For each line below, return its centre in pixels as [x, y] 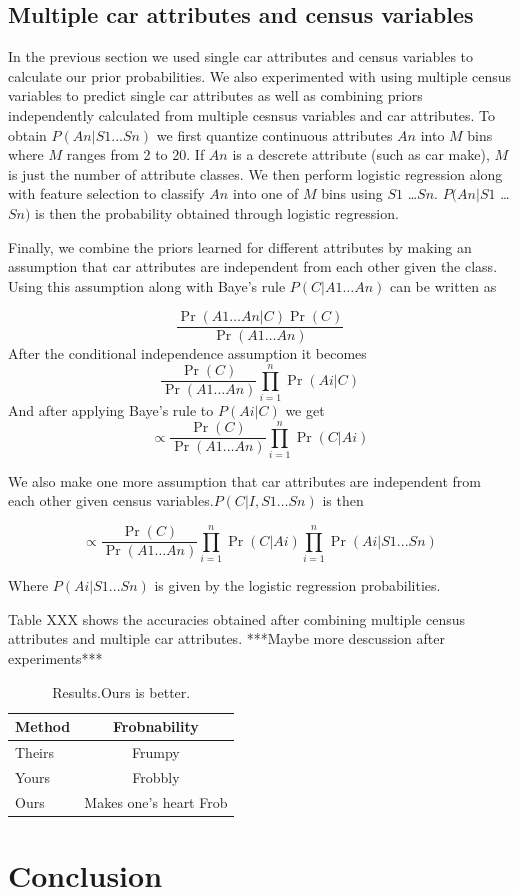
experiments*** [55, 657]
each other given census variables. [111, 500]
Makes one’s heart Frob [156, 801]
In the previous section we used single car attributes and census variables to [241, 56]
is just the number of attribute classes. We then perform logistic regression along [255, 173]
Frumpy [156, 751]
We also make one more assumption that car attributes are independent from [244, 480]
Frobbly [156, 776]
